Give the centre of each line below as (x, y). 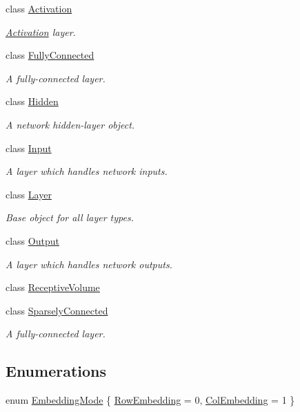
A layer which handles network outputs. (89, 264)
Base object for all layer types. (70, 217)
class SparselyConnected (57, 310)
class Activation (39, 8)
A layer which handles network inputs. (87, 171)
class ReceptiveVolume (53, 287)
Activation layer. (41, 31)
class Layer (29, 194)
